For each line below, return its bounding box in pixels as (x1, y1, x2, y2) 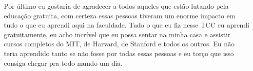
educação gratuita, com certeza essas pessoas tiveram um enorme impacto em (4, 10, 235, 20)
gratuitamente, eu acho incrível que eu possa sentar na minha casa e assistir (4, 29, 231, 39)
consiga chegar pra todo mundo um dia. (4, 57, 123, 68)
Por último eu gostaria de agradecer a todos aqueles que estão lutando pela (4, 1, 229, 11)
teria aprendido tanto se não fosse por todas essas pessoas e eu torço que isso (4, 48, 234, 58)
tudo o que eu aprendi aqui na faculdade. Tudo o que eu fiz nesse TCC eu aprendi (4, 20, 250, 30)
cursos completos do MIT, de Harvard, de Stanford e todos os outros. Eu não (4, 39, 234, 49)
